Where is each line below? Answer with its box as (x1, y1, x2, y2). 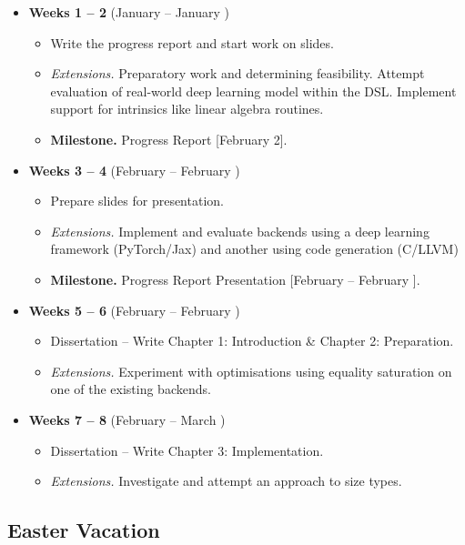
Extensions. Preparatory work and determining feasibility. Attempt (50, 64, 425, 83)
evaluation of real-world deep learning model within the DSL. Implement (50, 81, 457, 100)
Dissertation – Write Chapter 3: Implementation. (50, 440, 324, 459)
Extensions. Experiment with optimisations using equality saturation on (50, 361, 452, 380)
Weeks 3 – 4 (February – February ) (28, 160, 240, 179)
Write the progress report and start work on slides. (50, 33, 334, 52)
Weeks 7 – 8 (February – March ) (28, 409, 226, 429)
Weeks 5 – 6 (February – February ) (28, 300, 240, 319)
